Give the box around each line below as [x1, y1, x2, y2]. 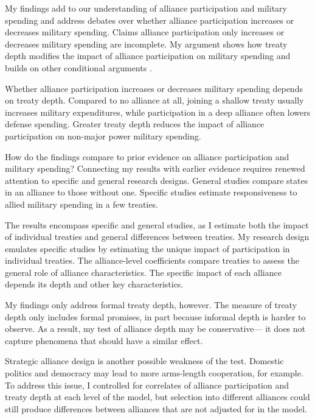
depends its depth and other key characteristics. [5, 278, 184, 290]
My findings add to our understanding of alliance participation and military [5, 2, 287, 14]
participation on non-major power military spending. [5, 129, 201, 142]
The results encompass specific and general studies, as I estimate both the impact [5, 218, 309, 231]
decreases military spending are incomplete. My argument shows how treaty [5, 37, 288, 50]
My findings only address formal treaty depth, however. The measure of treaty [5, 298, 297, 311]
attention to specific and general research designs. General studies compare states [5, 174, 308, 186]
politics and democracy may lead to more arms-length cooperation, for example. [5, 367, 303, 379]
